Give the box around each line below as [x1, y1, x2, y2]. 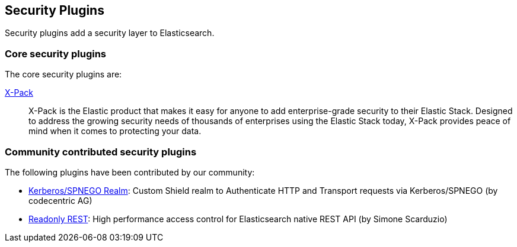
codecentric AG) [28, 195, 92, 206]
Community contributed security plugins [5, 145, 197, 158]
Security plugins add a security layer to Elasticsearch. [5, 28, 215, 38]
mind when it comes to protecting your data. [28, 126, 202, 136]
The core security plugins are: [5, 69, 122, 80]
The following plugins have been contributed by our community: [5, 167, 255, 177]
